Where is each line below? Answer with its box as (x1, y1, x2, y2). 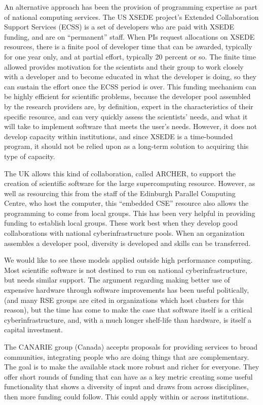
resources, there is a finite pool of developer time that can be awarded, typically (4, 41, 252, 52)
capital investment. (4, 324, 63, 335)
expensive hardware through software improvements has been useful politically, (4, 285, 249, 295)
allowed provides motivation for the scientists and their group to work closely (4, 61, 244, 72)
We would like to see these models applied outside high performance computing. (4, 255, 253, 265)
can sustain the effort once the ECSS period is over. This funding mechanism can (4, 81, 256, 91)
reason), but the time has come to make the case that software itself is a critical (4, 304, 252, 315)
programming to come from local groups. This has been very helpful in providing (4, 207, 255, 218)
